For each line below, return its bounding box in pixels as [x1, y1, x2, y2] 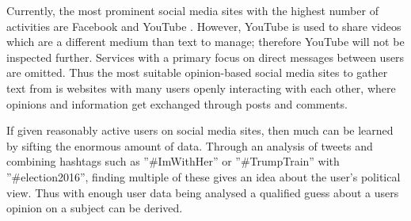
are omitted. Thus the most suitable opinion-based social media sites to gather [6, 64, 388, 81]
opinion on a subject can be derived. [6, 200, 183, 216]
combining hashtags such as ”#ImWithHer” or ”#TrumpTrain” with [6, 153, 340, 170]
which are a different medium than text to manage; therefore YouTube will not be [6, 33, 405, 50]
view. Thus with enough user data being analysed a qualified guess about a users [6, 184, 399, 200]
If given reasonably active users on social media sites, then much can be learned [6, 122, 394, 139]
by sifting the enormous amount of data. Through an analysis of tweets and [6, 137, 373, 154]
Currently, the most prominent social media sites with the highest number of [6, 2, 379, 18]
